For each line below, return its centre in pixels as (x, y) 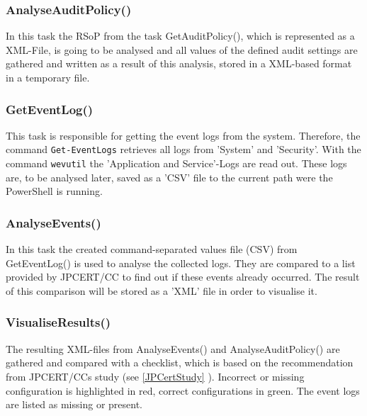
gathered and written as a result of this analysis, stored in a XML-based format (179, 63)
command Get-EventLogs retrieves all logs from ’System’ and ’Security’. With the (183, 149)
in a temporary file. (48, 77)
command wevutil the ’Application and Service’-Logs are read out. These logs (176, 163)
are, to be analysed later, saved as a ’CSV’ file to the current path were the (169, 177)
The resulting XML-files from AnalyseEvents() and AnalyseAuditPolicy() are (173, 348)
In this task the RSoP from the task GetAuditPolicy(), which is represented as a (180, 36)
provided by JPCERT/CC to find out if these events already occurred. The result (183, 277)
